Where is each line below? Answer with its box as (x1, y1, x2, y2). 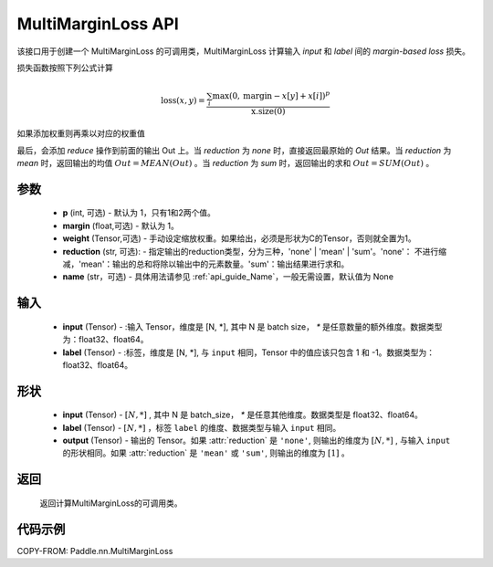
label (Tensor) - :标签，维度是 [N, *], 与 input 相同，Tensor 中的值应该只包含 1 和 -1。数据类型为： (62, 347, 435, 358)
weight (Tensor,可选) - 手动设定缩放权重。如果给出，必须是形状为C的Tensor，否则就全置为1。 (62, 233, 416, 244)
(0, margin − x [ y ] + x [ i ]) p (228, 89, 330, 101)
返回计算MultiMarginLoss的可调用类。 (39, 498, 183, 509)
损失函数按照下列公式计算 (16, 62, 113, 73)
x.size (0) (251, 106, 286, 117)
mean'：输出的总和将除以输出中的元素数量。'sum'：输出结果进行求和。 (80, 258, 350, 269)
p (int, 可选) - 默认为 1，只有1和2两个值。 (62, 207, 216, 218)
